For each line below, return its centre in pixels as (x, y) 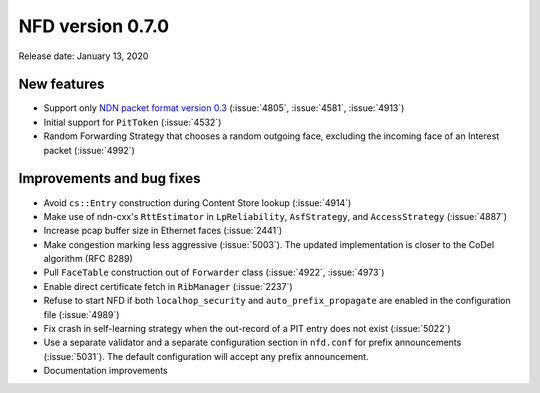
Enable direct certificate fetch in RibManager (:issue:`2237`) (168, 286)
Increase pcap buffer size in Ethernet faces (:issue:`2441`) (163, 231)
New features (61, 84)
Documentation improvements (106, 371)
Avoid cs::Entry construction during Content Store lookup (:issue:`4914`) (197, 202)
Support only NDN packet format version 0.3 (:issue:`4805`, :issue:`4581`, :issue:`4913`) (224, 108)
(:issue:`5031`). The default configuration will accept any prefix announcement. (206, 356)
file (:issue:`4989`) (81, 314)
